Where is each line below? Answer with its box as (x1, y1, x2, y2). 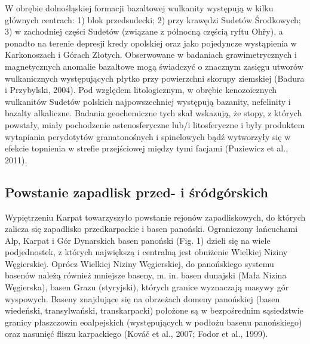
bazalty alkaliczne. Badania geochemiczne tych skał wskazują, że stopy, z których (5, 107, 302, 119)
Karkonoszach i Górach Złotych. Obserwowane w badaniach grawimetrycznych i (5, 48, 297, 61)
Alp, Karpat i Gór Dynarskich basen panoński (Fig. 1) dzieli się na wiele (5, 234, 271, 246)
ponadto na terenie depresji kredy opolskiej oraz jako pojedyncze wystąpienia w (5, 36, 297, 49)
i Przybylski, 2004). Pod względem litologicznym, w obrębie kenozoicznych (5, 83, 277, 96)
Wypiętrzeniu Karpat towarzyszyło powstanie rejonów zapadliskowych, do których (5, 210, 306, 223)
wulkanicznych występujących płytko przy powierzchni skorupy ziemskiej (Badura (5, 72, 305, 84)
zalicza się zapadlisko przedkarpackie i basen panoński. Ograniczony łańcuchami (5, 222, 298, 235)
